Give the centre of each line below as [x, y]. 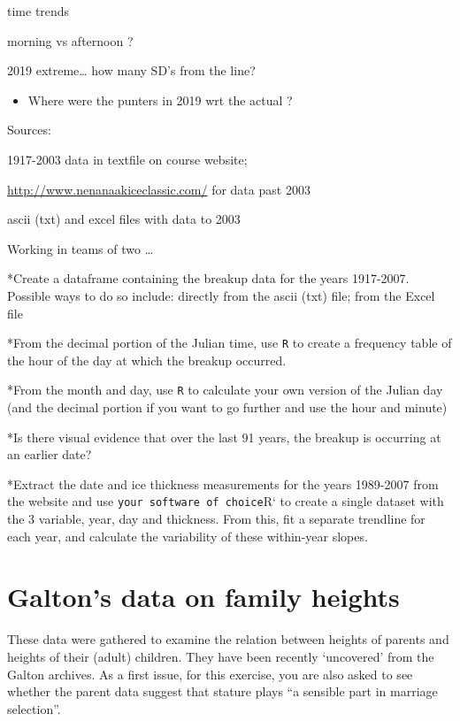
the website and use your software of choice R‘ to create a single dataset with [226, 501]
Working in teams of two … [80, 248]
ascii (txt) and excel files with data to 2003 [124, 219]
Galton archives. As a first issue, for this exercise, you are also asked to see [210, 674]
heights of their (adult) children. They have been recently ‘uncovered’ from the [221, 656]
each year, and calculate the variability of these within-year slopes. [188, 536]
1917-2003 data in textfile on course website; [127, 159]
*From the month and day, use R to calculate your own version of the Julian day [225, 390]
